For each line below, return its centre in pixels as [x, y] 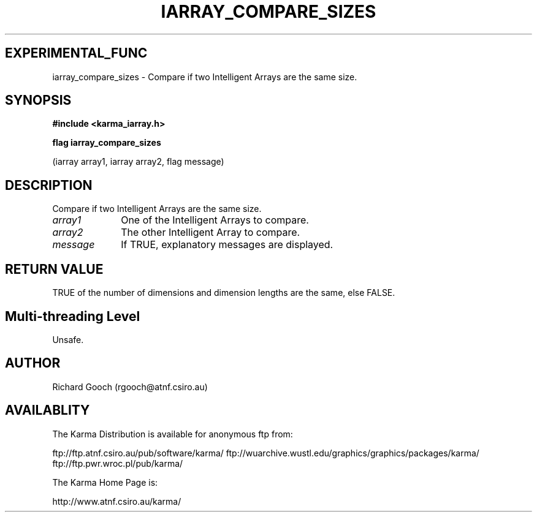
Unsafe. [68, 339]
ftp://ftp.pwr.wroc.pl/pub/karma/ [118, 463]
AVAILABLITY [48, 410]
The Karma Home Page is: [105, 482]
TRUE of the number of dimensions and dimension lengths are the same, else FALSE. [224, 293]
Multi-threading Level [73, 316]
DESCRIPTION [49, 185]
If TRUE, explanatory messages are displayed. [227, 245]
